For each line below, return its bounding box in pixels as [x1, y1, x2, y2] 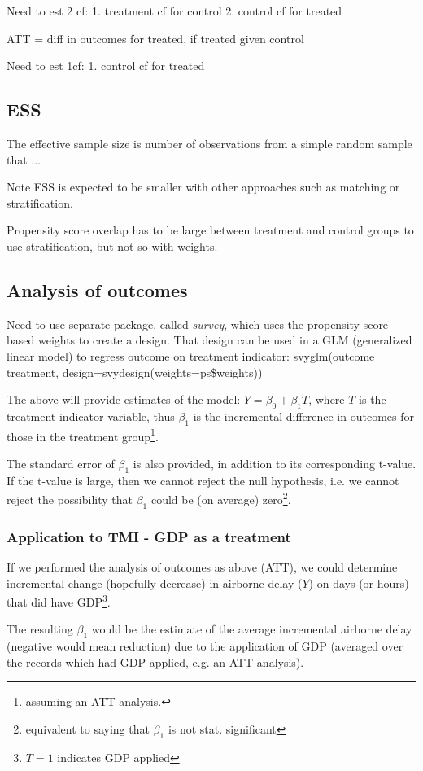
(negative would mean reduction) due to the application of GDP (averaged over [7, 637, 403, 655]
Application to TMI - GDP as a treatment [7, 526, 291, 546]
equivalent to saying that [25, 721, 150, 738]
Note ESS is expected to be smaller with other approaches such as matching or [7, 178, 400, 195]
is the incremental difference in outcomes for [193, 407, 414, 424]
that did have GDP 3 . [7, 591, 111, 610]
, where [308, 391, 345, 408]
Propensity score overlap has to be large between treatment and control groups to [7, 221, 414, 239]
